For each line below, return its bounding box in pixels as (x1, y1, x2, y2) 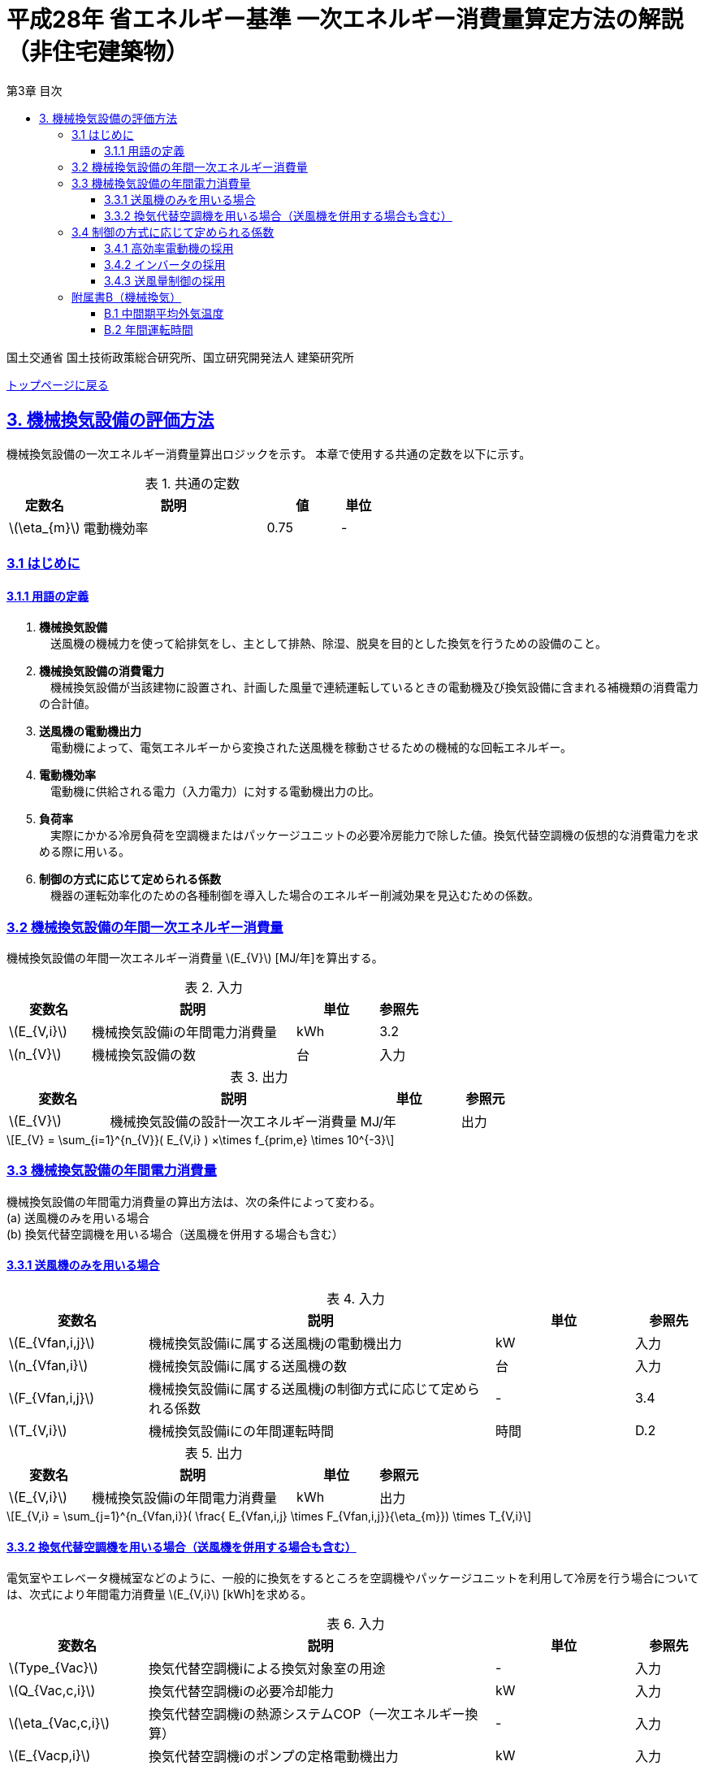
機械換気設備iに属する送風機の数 (149, 1357, 347, 1374)
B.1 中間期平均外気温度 (104, 306, 224, 320)
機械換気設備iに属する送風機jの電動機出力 (149, 1334, 402, 1351)
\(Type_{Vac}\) (9, 1659, 98, 1677)
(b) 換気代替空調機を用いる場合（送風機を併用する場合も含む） (6, 1226, 344, 1241)
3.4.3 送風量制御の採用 (104, 273, 226, 288)
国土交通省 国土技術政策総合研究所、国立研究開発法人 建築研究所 (6, 349, 354, 364)
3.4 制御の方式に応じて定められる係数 (71, 224, 275, 239)
